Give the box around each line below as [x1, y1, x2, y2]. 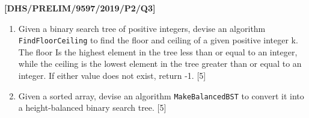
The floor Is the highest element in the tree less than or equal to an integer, [18, 45, 298, 58]
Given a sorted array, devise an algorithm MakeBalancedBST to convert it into [18, 89, 304, 102]
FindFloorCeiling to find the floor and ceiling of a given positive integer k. [18, 34, 298, 46]
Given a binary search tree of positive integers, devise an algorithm [18, 22, 266, 34]
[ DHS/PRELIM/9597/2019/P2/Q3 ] [4, 2, 156, 14]
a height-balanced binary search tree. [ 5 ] [18, 101, 167, 114]
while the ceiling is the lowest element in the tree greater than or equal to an [18, 57, 302, 70]
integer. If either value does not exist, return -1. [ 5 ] [18, 69, 206, 82]
